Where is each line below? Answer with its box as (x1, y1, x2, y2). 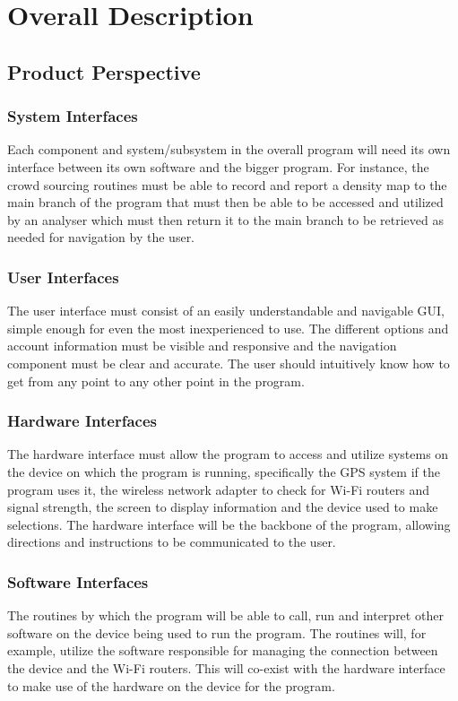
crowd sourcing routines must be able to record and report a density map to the (7, 175, 447, 194)
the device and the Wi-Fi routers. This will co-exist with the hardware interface (7, 658, 445, 677)
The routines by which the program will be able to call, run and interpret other (7, 606, 444, 625)
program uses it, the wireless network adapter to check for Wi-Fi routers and (7, 480, 430, 498)
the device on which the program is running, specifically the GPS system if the (7, 462, 440, 480)
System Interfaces (7, 105, 138, 127)
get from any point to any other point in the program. (7, 371, 305, 390)
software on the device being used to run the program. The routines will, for (7, 623, 427, 642)
